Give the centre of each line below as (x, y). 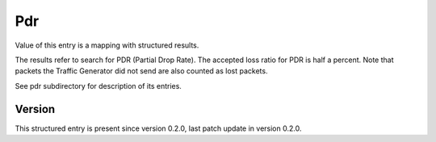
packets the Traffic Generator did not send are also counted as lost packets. (141, 71)
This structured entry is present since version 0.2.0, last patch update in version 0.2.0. (158, 128)
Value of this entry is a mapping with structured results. (107, 45)
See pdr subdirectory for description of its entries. (98, 86)
